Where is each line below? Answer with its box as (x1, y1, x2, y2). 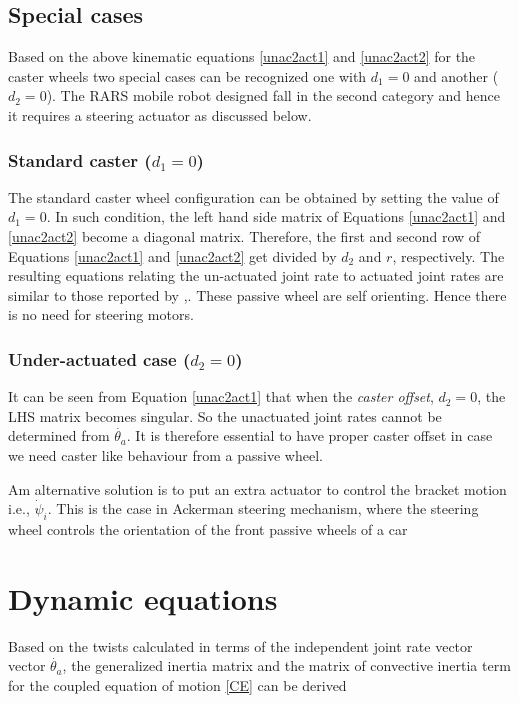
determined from (8, 425, 110, 446)
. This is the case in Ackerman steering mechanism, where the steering (47, 498, 479, 519)
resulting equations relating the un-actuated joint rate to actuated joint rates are (8, 265, 504, 286)
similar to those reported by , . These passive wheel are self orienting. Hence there (8, 284, 507, 305)
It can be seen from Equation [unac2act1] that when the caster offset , (8, 386, 434, 407)
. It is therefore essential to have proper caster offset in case (126, 425, 493, 446)
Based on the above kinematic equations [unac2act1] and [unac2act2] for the (8, 46, 476, 67)
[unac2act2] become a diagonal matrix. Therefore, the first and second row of (8, 225, 481, 246)
